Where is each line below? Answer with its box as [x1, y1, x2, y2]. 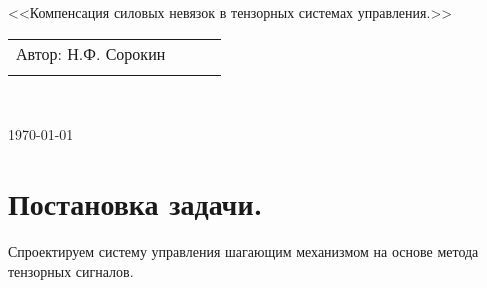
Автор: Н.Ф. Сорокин [16, 41, 166, 65]
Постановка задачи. [8, 182, 263, 223]
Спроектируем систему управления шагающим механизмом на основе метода [8, 240, 479, 261]
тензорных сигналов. [8, 260, 134, 281]
